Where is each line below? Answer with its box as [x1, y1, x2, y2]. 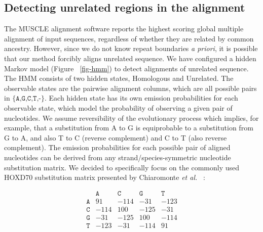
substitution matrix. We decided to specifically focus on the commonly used [4, 162, 239, 172]
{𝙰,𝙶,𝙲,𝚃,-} [12, 95, 45, 103]
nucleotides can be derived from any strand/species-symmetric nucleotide [4, 152, 231, 162]
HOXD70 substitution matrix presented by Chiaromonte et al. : [4, 172, 205, 182]
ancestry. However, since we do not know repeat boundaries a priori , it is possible [4, 43, 258, 54]
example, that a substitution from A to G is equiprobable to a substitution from [4, 122, 253, 133]
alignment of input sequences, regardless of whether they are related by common [4, 33, 254, 43]
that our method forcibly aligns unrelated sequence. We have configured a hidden [4, 53, 256, 63]
